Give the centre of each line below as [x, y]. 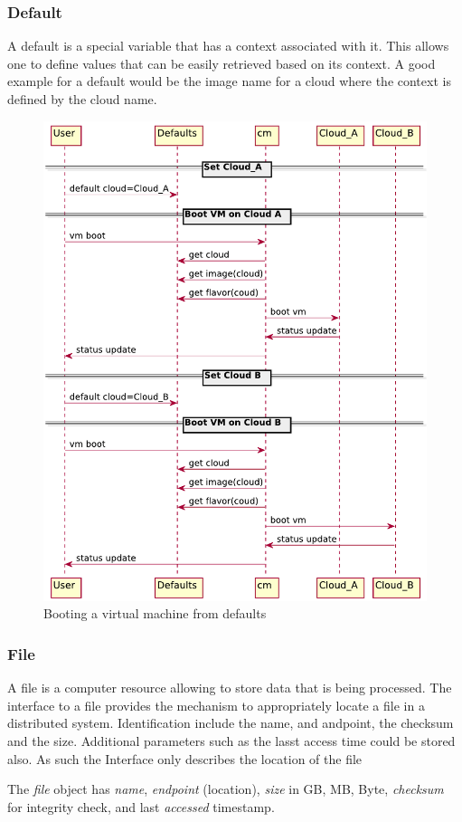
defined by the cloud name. [82, 99]
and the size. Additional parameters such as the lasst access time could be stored [231, 740]
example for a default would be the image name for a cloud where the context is [229, 81]
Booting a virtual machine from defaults [155, 613]
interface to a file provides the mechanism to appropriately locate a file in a [216, 705]
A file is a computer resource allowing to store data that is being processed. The [230, 688]
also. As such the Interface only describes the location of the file [185, 758]
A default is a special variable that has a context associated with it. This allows [228, 46]
